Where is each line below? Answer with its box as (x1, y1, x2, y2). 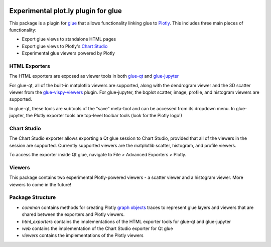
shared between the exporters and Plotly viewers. (22, 211, 125, 217)
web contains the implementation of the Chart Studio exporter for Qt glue (22, 225, 173, 231)
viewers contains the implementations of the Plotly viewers (22, 232, 144, 238)
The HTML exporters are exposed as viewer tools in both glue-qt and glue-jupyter (9, 73, 179, 79)
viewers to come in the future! (9, 181, 71, 187)
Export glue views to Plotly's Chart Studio (22, 43, 108, 49)
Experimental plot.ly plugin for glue (9, 7, 122, 15)
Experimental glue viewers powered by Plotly (22, 50, 115, 56)
